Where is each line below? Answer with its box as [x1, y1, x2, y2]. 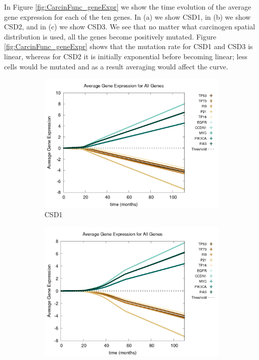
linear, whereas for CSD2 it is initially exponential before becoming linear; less [4, 51, 247, 61]
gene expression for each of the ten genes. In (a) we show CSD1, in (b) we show [4, 11, 251, 22]
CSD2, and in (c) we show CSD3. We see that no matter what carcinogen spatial [4, 21, 255, 32]
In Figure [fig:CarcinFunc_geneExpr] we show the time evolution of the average [4, 2, 251, 12]
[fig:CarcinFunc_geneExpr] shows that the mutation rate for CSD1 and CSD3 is [4, 41, 253, 52]
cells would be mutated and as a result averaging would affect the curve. [4, 61, 228, 71]
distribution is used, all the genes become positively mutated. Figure [4, 31, 217, 42]
